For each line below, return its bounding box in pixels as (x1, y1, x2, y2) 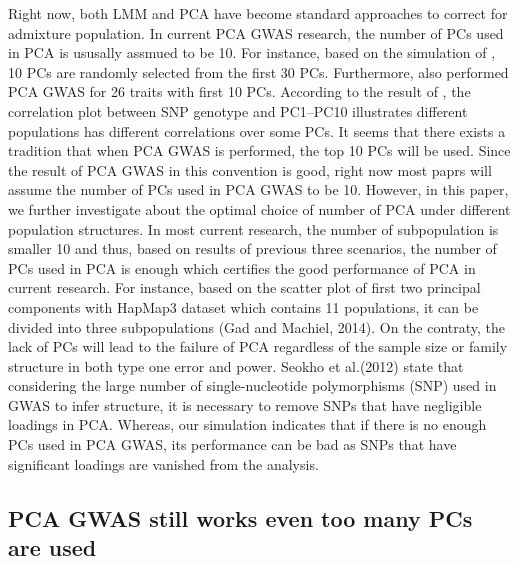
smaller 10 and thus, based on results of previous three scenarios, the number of (8, 238, 497, 259)
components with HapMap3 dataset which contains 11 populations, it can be (8, 296, 479, 317)
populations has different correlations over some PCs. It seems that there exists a (8, 120, 506, 141)
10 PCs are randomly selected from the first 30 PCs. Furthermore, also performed (8, 61, 509, 82)
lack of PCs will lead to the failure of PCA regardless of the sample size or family (8, 336, 508, 357)
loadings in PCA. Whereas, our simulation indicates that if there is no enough (8, 414, 487, 435)
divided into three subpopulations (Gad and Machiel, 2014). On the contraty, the (8, 316, 506, 337)
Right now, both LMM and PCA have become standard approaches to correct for (8, 3, 508, 23)
